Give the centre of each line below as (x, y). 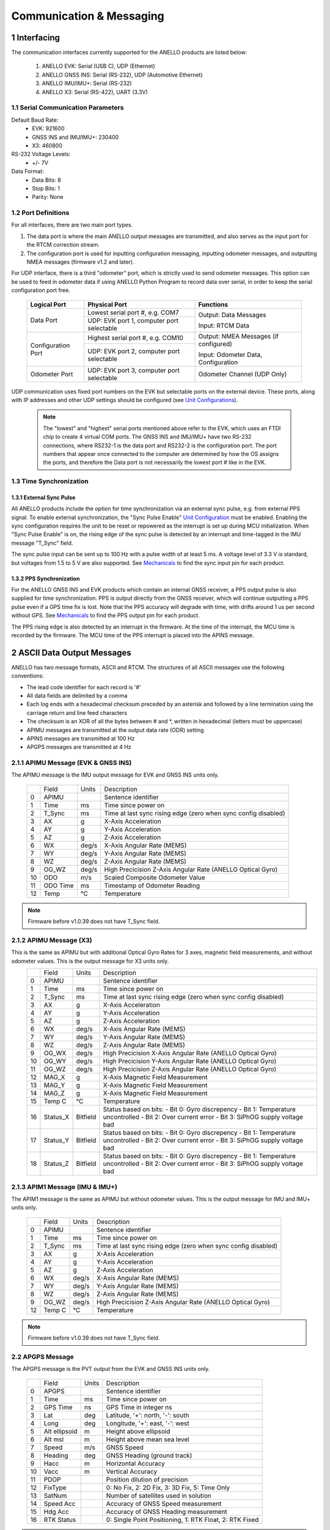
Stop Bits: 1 (46, 188)
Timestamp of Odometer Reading (152, 886)
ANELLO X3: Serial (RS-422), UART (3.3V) (95, 92)
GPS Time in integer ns (139, 1407)
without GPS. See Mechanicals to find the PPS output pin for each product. (105, 616)
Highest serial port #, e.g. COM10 (135, 338)
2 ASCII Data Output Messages (71, 653)
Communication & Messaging (88, 16)
